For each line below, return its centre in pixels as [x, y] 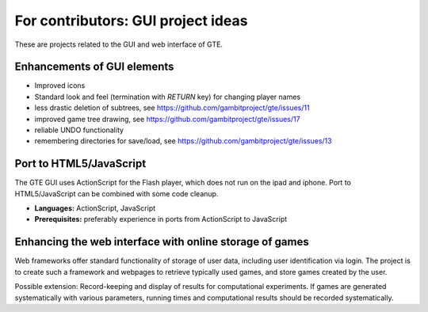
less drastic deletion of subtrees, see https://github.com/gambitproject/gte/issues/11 [172, 108]
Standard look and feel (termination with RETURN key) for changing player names [168, 97]
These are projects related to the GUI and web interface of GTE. [119, 44]
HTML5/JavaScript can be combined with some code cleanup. [117, 193]
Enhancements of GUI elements [94, 67]
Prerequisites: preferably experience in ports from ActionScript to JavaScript [161, 219]
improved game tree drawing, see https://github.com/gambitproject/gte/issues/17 [167, 119]
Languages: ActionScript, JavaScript [95, 208]
